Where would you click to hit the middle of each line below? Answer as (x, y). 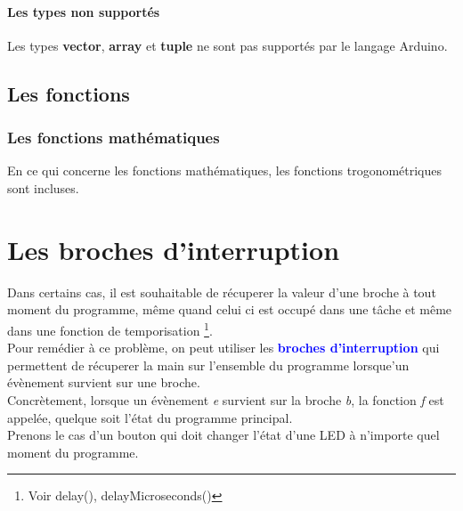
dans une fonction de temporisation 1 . (110, 328)
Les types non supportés (84, 11)
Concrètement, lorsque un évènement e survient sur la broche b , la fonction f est (226, 399)
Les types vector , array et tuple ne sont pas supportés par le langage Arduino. (227, 45)
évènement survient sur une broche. (104, 382)
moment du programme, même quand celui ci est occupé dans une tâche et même (230, 309)
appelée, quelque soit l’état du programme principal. (150, 417)
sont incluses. (43, 187)
